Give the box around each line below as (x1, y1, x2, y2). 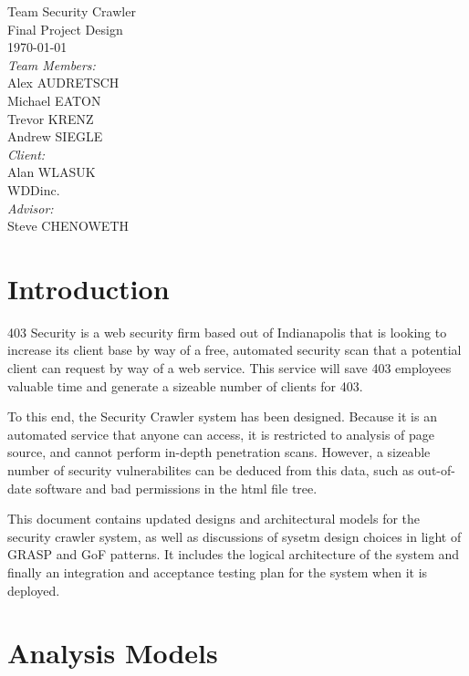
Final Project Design (7, 19, 123, 38)
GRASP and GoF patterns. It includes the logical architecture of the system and (7, 545, 460, 564)
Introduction (7, 269, 170, 307)
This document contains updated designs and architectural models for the (7, 509, 421, 528)
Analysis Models (7, 634, 218, 671)
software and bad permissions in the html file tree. (36, 478, 318, 497)
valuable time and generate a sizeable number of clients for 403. (7, 376, 363, 395)
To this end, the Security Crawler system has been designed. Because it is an (7, 407, 437, 426)
